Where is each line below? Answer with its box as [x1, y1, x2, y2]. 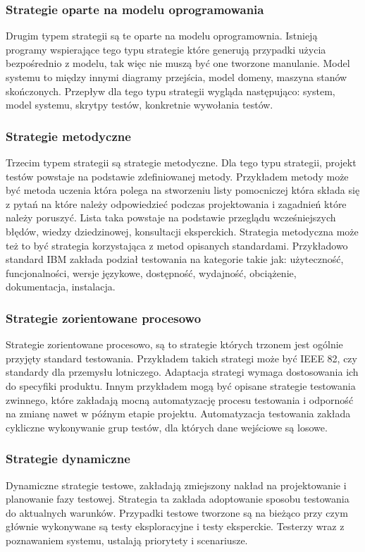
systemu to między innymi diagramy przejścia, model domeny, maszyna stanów [6, 70, 347, 84]
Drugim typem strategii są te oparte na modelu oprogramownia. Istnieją [6, 28, 318, 43]
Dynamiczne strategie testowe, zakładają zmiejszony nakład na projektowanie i [6, 477, 347, 492]
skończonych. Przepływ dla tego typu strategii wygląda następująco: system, [6, 83, 335, 98]
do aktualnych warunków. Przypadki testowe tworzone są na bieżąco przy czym [6, 505, 348, 520]
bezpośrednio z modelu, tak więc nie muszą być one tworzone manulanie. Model [6, 56, 350, 70]
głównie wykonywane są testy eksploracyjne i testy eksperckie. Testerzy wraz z [6, 519, 345, 534]
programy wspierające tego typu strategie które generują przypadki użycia [6, 42, 326, 56]
